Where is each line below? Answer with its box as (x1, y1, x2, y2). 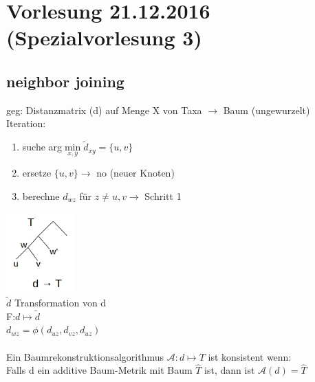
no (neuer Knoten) (96, 166, 175, 180)
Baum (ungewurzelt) (223, 102, 310, 117)
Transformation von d (14, 295, 107, 309)
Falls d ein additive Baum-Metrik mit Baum (6, 363, 193, 377)
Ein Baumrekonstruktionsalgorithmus (6, 349, 164, 363)
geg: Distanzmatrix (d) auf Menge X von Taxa (6, 102, 202, 117)
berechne (22, 188, 60, 203)
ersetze (22, 166, 52, 180)
